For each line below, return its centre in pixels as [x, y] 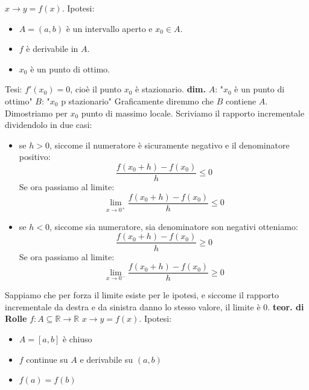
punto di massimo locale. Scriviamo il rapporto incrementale [193, 113]
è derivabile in [52, 49]
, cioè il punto [96, 89]
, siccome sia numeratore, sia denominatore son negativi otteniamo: [174, 226]
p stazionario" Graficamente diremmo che [138, 101]
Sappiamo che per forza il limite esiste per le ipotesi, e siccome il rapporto [142, 295]
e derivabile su [107, 359]
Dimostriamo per [36, 113]
